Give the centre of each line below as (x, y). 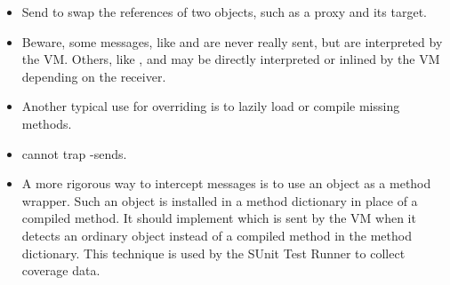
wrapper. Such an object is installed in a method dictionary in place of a (220, 200)
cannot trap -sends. (74, 153)
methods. (47, 123)
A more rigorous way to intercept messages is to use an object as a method (226, 183)
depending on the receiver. (94, 76)
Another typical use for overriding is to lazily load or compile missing (211, 106)
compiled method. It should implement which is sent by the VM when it (219, 218)
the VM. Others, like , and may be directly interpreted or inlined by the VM (231, 59)
